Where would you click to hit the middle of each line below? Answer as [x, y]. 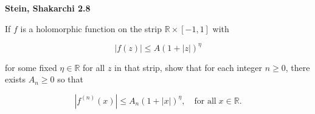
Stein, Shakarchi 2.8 [48, 8]
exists [15, 79]
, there [298, 67]
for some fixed [31, 67]
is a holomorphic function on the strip [91, 28]
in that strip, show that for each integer [189, 67]
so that [70, 79]
